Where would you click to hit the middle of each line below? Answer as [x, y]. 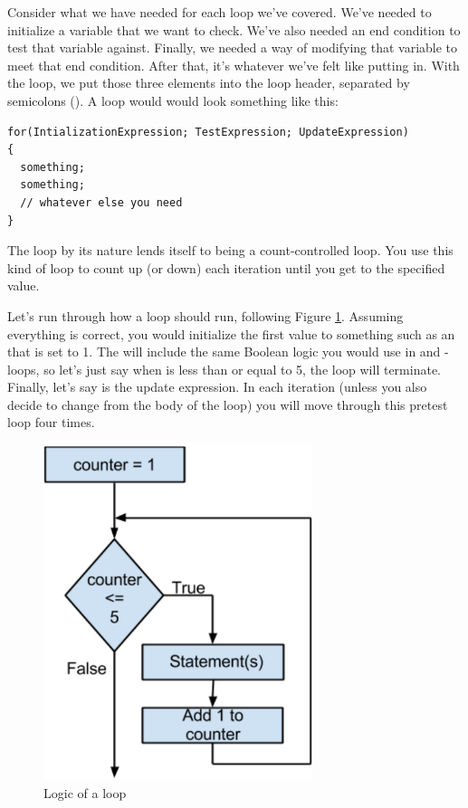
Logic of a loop [85, 792]
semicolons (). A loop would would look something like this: [173, 100]
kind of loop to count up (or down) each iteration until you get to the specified [226, 267]
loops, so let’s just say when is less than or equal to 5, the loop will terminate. [224, 369]
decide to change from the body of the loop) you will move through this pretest [228, 404]
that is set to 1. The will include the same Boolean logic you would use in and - [228, 352]
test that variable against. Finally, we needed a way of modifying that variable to [233, 48]
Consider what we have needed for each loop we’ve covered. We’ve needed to [220, 12]
